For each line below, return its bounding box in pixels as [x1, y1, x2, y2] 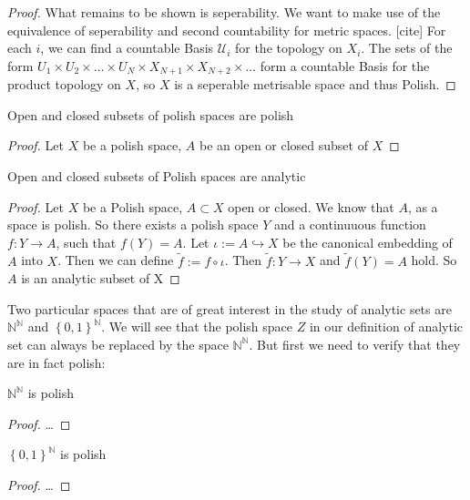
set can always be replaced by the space [7, 334, 229, 353]
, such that [56, 232, 117, 251]
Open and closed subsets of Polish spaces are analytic [7, 167, 306, 186]
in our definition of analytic [309, 317, 464, 336]
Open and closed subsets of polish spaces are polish [7, 105, 294, 124]
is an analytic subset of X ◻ [21, 269, 180, 288]
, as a [407, 197, 438, 216]
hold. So [411, 250, 457, 270]
